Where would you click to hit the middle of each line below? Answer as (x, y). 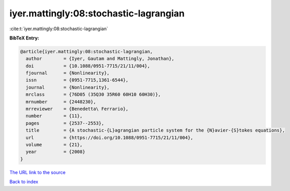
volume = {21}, (54, 145)
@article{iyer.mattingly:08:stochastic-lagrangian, (87, 51)
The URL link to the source (38, 172)
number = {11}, (54, 116)
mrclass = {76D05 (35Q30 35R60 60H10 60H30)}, (93, 94)
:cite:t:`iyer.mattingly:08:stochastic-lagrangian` (59, 29)
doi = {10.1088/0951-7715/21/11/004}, (88, 66)
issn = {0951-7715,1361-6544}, (77, 80)
